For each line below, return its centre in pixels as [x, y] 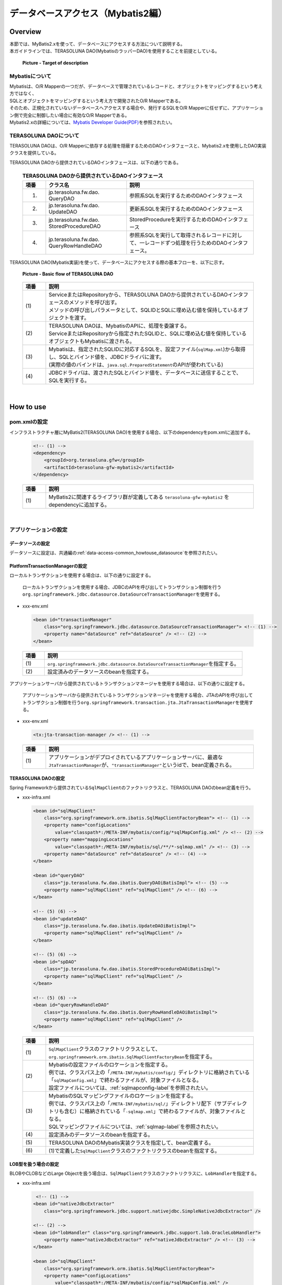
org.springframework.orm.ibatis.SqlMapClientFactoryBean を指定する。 [132, 1057]
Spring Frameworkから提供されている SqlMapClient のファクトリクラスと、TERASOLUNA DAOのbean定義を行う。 [131, 788]
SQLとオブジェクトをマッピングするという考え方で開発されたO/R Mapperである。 [96, 101]
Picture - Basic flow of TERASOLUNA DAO [68, 274]
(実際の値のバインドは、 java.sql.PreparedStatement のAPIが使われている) [136, 365]
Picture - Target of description [55, 63]
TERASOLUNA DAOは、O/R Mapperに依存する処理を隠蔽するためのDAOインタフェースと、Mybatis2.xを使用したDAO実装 [138, 146]
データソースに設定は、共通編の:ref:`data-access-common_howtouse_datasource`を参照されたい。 [115, 553]
